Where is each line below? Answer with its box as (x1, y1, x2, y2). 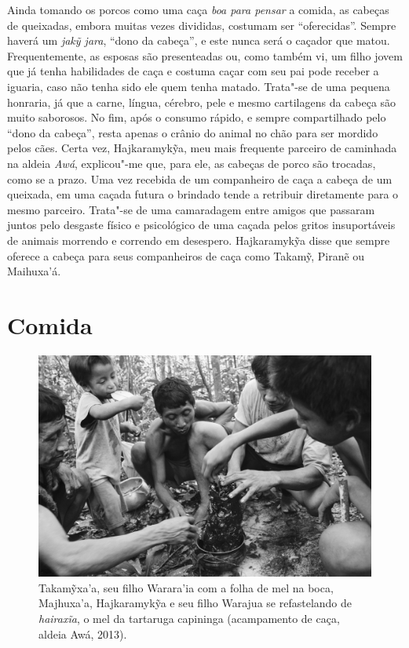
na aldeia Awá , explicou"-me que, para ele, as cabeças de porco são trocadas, (7, 155, 376, 171)
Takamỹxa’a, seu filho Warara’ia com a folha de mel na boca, (38, 579, 334, 595)
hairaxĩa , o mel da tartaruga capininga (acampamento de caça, (38, 610, 340, 626)
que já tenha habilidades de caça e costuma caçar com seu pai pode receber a (7, 63, 379, 79)
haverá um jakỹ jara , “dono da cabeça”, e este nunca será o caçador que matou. (7, 32, 390, 49)
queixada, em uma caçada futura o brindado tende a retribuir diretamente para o (7, 186, 399, 202)
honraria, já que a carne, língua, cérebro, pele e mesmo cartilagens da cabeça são (7, 93, 396, 110)
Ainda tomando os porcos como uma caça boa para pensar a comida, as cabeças (7, 2, 389, 17)
